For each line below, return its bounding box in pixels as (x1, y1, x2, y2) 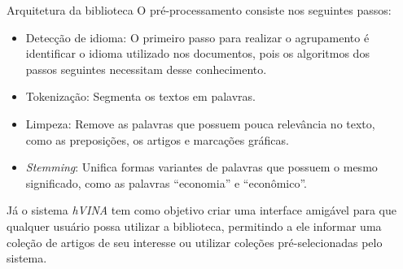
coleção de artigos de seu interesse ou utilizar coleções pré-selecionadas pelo (7, 233, 383, 250)
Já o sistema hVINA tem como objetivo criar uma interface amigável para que (7, 202, 396, 219)
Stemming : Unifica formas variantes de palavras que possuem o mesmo (25, 158, 378, 176)
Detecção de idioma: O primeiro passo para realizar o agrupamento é (25, 28, 370, 46)
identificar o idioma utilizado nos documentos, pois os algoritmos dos (25, 45, 370, 62)
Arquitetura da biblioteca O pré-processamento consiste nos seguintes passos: (7, 2, 392, 18)
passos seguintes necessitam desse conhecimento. (25, 60, 267, 77)
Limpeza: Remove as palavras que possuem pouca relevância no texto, (25, 115, 375, 132)
